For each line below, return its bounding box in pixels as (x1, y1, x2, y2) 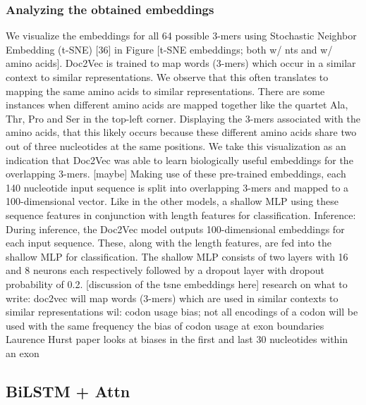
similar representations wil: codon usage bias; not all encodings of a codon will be (6, 304, 358, 319)
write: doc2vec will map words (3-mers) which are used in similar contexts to (6, 290, 338, 305)
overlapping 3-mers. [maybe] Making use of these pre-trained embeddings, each (6, 166, 346, 181)
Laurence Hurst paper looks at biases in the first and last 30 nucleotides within (6, 332, 348, 347)
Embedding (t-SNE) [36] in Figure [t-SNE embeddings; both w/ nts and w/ (6, 42, 333, 56)
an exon (6, 345, 39, 360)
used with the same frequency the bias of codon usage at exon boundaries (6, 318, 324, 332)
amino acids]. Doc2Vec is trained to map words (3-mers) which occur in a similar (6, 56, 356, 70)
